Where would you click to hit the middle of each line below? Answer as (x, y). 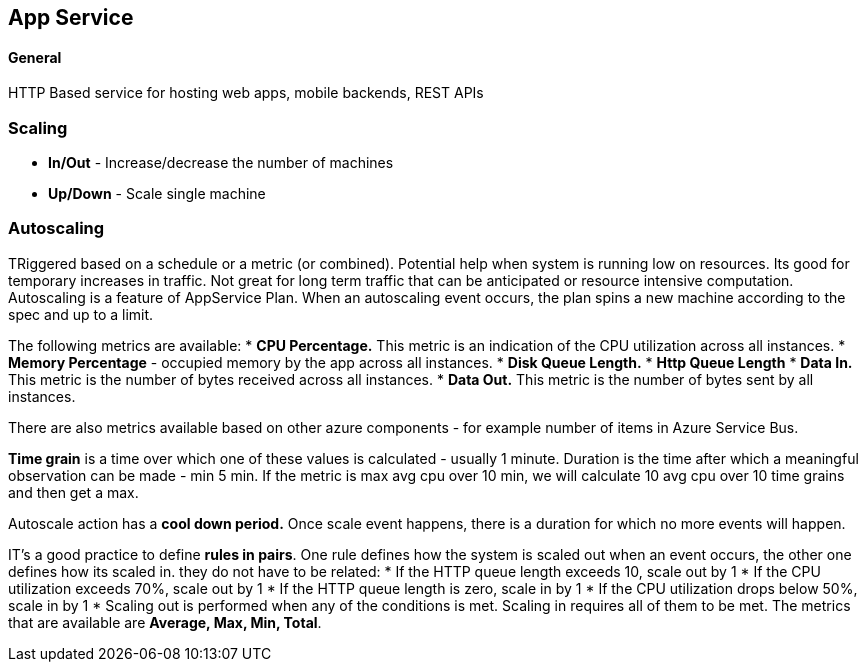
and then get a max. (73, 492)
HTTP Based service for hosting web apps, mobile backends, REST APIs (246, 93)
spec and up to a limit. (81, 314)
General (35, 57)
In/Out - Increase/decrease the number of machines (221, 162)
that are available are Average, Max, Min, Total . (165, 622)
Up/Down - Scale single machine (157, 193)
